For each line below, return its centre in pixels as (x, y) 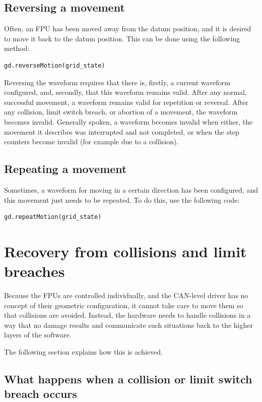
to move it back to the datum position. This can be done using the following (122, 38)
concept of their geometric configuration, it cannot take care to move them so (124, 305)
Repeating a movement (65, 169)
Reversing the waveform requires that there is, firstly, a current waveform (117, 82)
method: (17, 48)
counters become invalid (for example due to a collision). (91, 141)
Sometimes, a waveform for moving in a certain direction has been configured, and (131, 189)
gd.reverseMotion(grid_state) (55, 65)
